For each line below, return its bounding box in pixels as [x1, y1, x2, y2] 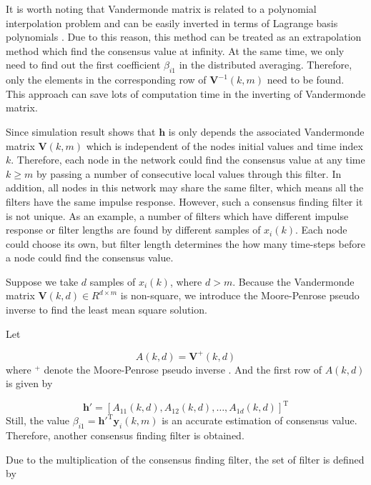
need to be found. [267, 72, 345, 87]
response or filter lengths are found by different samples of [6, 222, 261, 237]
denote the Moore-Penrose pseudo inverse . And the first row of [44, 361, 322, 376]
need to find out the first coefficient [6, 57, 161, 72]
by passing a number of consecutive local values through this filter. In [36, 166, 342, 181]
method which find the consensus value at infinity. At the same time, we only [6, 43, 345, 58]
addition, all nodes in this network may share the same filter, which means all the [6, 180, 364, 195]
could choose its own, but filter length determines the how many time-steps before [6, 236, 365, 251]
